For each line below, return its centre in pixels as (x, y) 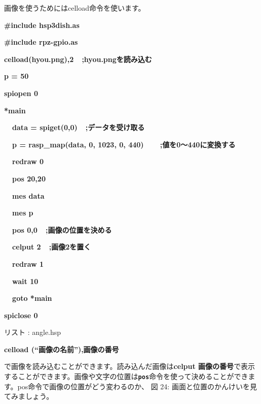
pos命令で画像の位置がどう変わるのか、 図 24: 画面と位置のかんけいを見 (137, 386)
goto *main (32, 298)
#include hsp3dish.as (42, 25)
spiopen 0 (21, 93)
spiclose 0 (21, 315)
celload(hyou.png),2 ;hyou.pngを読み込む (78, 59)
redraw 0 (28, 161)
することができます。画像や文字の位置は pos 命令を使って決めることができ (126, 376)
